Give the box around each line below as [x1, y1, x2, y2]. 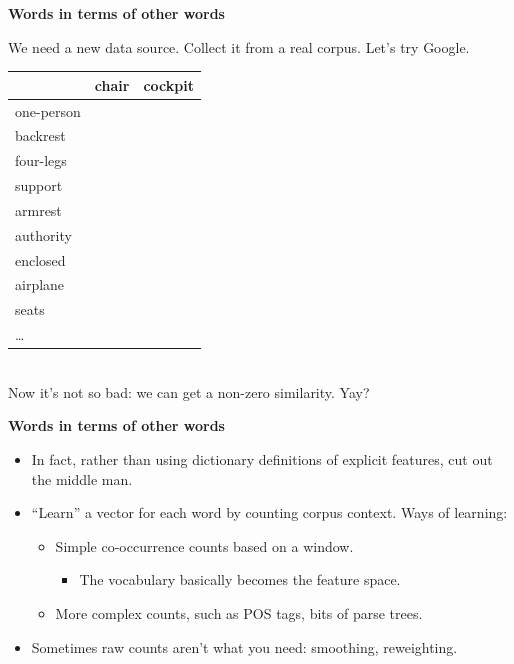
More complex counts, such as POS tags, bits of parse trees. [55, 602, 423, 623]
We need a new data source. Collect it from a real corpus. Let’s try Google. [8, 36, 470, 57]
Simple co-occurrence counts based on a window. [55, 535, 354, 556]
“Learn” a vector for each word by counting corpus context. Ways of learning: [31, 502, 508, 523]
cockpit [143, 74, 194, 95]
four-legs [15, 150, 67, 171]
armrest [15, 199, 62, 220]
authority [15, 224, 72, 245]
